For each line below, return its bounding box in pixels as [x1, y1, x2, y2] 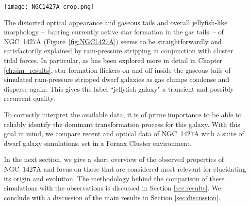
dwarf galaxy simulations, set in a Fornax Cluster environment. [4, 138, 192, 148]
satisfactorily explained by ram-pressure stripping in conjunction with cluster [4, 46, 233, 56]
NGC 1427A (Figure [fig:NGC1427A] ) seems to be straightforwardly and [4, 36, 222, 46]
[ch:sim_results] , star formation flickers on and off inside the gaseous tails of [4, 64, 231, 75]
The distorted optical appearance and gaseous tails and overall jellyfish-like [4, 17, 228, 27]
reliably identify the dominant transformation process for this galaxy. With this [4, 119, 240, 129]
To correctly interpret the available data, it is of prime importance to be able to [4, 110, 242, 119]
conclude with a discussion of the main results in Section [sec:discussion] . [4, 192, 221, 202]
